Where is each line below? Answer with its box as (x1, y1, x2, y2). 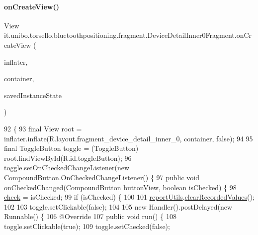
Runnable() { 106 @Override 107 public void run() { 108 (4, 211, 176, 222)
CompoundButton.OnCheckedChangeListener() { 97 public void (4, 172, 199, 182)
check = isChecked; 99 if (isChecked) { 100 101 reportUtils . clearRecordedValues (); (4, 192, 255, 202)
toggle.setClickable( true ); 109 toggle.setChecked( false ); (4, 221, 170, 231)
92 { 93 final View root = (4, 123, 82, 133)
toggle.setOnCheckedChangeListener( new (4, 162, 129, 173)
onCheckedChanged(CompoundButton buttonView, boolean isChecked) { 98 (4, 182, 237, 192)
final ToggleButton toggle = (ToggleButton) (4, 143, 139, 153)
